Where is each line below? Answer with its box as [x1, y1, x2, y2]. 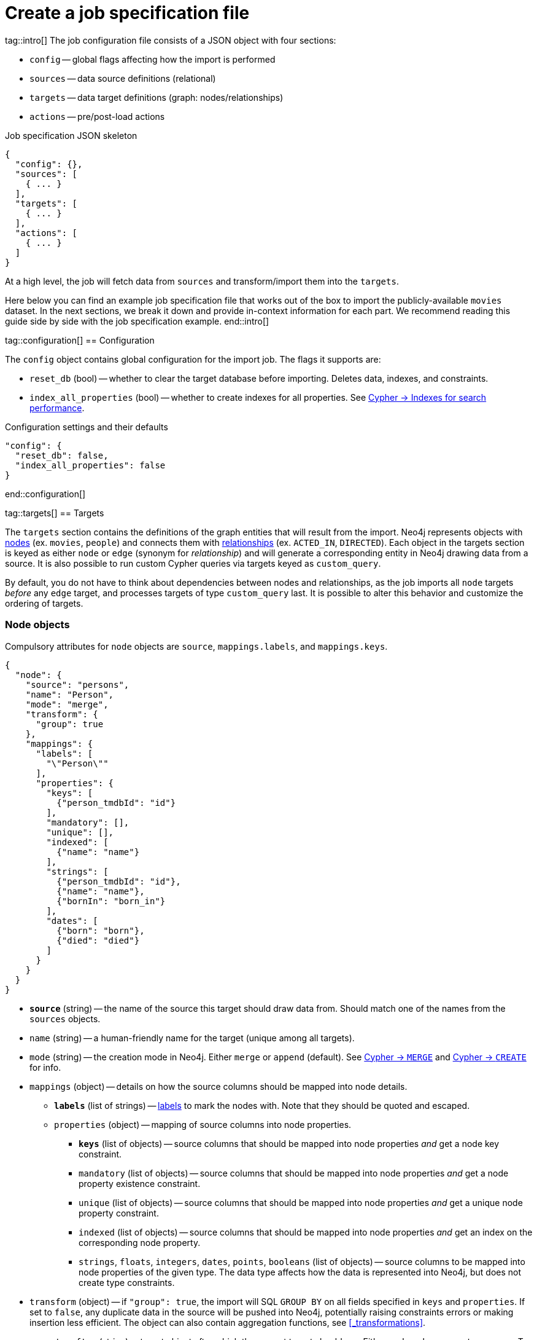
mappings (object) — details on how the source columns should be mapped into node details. [29, 1081, 408, 1092]
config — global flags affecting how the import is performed [29, 53, 276, 65]
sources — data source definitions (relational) [29, 73, 216, 84]
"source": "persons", [25, 679, 129, 690]
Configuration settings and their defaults [5, 421, 168, 432]
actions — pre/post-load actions [29, 111, 165, 122]
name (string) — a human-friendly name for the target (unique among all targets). [29, 1032, 355, 1043]
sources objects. [29, 1013, 101, 1024]
